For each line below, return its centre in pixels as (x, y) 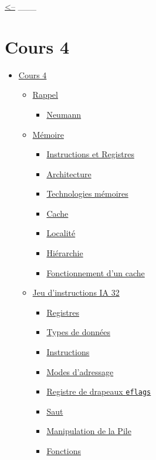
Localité (61, 233)
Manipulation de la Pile (89, 431)
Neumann (64, 114)
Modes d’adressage (80, 371)
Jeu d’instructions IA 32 (76, 292)
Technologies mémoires (87, 193)
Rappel (45, 95)
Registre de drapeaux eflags (99, 391)
